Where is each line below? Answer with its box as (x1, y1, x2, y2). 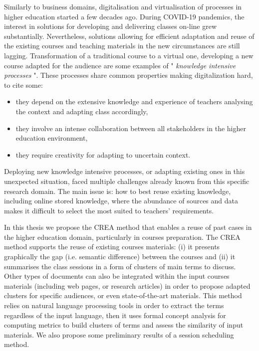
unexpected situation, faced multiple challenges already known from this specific (4, 175, 250, 186)
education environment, (15, 133, 88, 143)
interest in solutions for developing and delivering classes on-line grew (4, 21, 217, 31)
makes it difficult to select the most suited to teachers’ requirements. (4, 205, 214, 215)
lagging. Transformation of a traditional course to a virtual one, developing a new (4, 50, 254, 60)
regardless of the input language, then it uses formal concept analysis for (4, 310, 226, 320)
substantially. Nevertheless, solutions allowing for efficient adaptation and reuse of (4, 30, 255, 41)
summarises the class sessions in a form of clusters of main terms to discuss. (4, 261, 236, 271)
